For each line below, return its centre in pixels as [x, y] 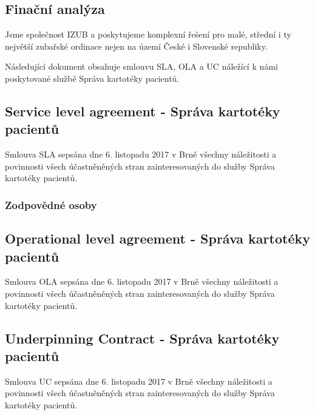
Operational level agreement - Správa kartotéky [157, 238]
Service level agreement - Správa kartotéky [143, 111]
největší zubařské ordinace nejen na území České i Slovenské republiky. [136, 46]
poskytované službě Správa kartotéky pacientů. [92, 78]
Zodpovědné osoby [51, 204]
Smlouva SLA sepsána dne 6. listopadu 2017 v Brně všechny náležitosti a [141, 154]
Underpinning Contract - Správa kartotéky [142, 338]
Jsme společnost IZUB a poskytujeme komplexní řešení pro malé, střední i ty [148, 34]
